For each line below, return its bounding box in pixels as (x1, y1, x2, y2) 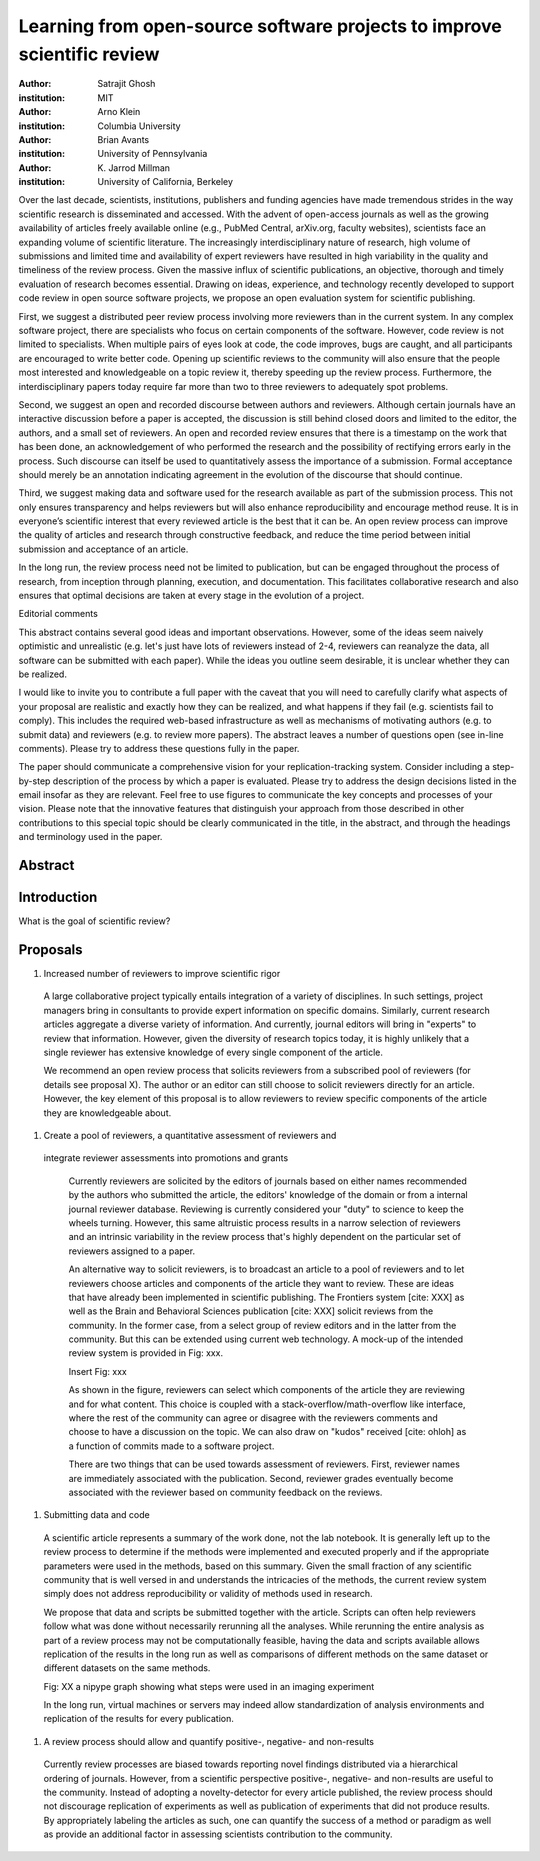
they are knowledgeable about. (43, 1106, 172, 1119)
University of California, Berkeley (97, 176, 234, 188)
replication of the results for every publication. (43, 1713, 235, 1725)
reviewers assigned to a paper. (68, 1245, 195, 1257)
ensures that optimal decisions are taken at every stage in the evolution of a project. (18, 590, 365, 602)
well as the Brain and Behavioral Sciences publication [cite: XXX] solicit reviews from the (68, 1305, 434, 1317)
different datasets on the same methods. (43, 1662, 211, 1674)
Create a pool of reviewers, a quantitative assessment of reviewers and (43, 1130, 337, 1141)
